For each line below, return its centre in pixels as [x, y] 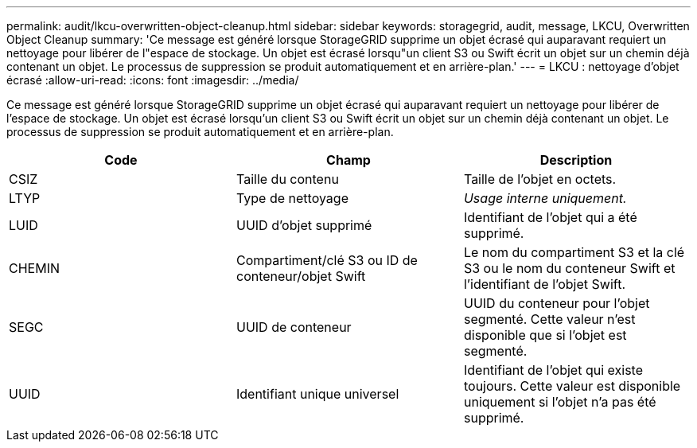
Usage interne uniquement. [545, 198]
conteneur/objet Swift [301, 276]
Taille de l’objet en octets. [540, 179]
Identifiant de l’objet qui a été [550, 217]
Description [576, 160]
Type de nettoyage [292, 198]
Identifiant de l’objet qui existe [553, 370]
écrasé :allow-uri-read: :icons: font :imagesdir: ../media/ [153, 80]
